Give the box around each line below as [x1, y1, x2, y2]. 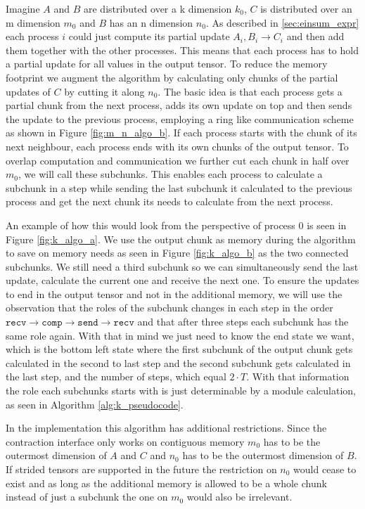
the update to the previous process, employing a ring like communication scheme [6, 111, 354, 126]
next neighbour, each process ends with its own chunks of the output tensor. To [6, 138, 349, 153]
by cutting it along [64, 84, 145, 98]
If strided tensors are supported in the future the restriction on [6, 462, 277, 476]
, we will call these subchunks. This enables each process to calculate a [18, 167, 323, 181]
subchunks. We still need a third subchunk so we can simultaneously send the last [6, 259, 359, 273]
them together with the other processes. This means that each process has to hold [6, 42, 359, 57]
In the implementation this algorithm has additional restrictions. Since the [6, 420, 327, 435]
